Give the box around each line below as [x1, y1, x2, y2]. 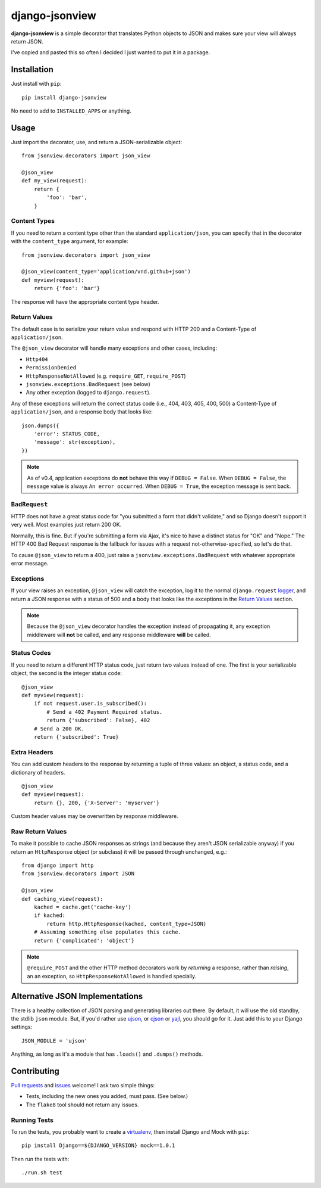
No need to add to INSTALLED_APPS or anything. [11, 107, 132, 114]
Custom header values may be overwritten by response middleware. [11, 813, 178, 820]
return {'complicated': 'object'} [33, 937, 135, 944]
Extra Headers [11, 748, 53, 756]
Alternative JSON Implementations [11, 991, 143, 1001]
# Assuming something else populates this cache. [33, 929, 181, 935]
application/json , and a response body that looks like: [11, 408, 153, 415]
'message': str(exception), [33, 438, 116, 446]
